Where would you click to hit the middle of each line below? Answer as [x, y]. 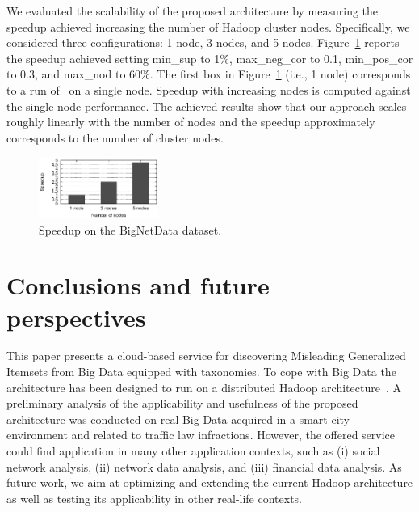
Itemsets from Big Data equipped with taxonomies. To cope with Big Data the [201, 372]
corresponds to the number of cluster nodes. [115, 137]
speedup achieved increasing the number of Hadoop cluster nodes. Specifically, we [208, 26]
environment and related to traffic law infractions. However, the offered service [201, 435]
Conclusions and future [138, 285]
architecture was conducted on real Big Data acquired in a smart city [178, 419]
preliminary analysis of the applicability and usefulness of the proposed [182, 403]
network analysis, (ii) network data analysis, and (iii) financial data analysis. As [204, 466]
